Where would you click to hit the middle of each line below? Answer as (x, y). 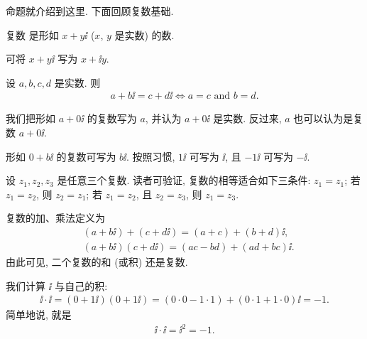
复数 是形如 (32, 34)
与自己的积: (81, 285)
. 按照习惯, (150, 156)
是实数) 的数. (144, 34)
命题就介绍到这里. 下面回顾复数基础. (90, 11)
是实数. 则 (77, 82)
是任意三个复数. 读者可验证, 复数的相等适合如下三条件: (184, 180)
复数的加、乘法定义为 (55, 218)
